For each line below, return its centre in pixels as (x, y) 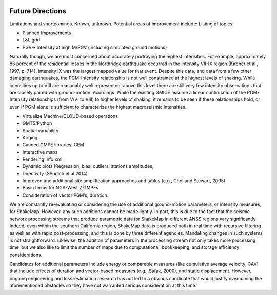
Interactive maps (40, 152)
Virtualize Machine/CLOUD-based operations (70, 116)
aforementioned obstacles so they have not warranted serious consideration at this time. (103, 286)
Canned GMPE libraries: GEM (53, 145)
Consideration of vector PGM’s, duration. (65, 195)
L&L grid (31, 40)
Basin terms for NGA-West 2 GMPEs (61, 188)
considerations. (26, 255)
